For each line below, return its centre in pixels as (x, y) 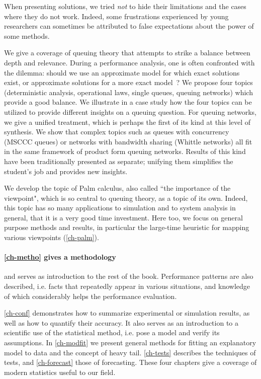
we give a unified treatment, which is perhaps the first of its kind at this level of (127, 122)
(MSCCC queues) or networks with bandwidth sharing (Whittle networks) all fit (128, 141)
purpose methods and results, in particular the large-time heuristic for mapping (127, 227)
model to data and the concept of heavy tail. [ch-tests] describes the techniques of (130, 352)
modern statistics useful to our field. (60, 372)
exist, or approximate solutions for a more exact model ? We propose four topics (128, 82)
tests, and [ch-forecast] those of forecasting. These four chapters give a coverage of (130, 362)
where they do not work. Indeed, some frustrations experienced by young (116, 16)
